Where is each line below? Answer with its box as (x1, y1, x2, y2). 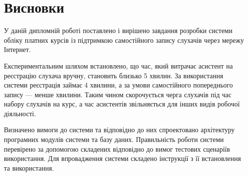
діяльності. (4, 108, 36, 118)
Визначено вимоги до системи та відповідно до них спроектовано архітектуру (4, 124, 235, 135)
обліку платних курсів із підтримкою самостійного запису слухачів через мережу (4, 35, 244, 45)
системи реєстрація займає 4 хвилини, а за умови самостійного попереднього (4, 80, 233, 90)
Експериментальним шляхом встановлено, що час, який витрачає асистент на (4, 60, 233, 70)
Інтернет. (4, 44, 31, 54)
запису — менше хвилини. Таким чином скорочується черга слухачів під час (4, 89, 231, 99)
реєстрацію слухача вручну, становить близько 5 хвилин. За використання (4, 70, 223, 80)
